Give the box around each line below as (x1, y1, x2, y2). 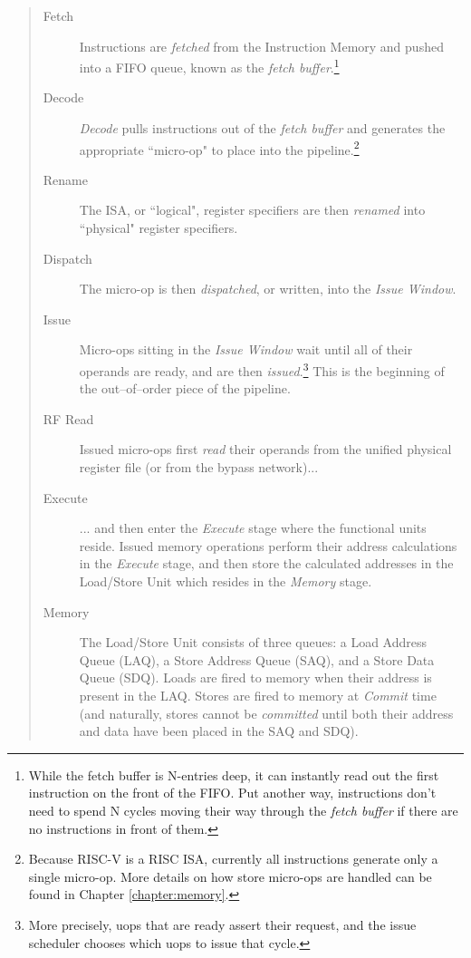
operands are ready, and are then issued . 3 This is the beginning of (79, 359, 445, 380)
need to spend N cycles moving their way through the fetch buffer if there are (28, 800, 458, 819)
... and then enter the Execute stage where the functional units (79, 518, 427, 537)
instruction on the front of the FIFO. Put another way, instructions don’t (28, 783, 437, 802)
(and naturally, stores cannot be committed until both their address (79, 703, 454, 722)
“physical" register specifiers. (79, 218, 238, 237)
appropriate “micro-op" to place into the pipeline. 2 (79, 137, 360, 159)
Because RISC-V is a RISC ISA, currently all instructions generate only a (28, 849, 438, 868)
